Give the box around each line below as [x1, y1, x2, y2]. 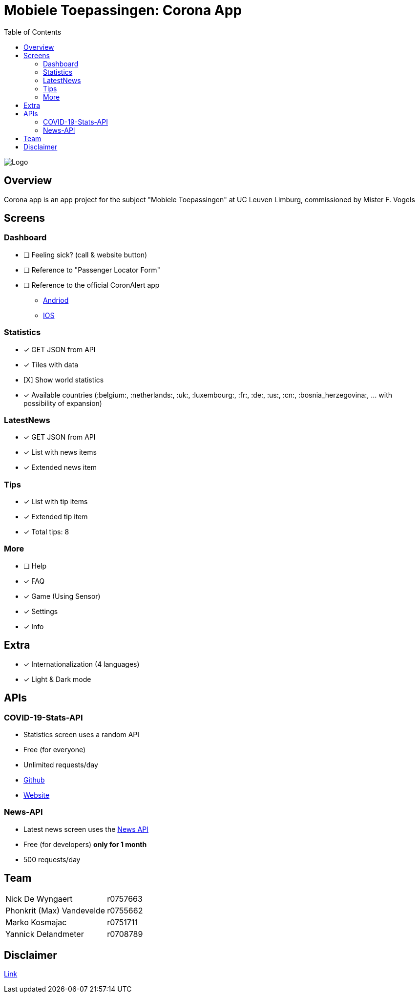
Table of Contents [4, 27, 62, 36]
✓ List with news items [23, 448, 97, 457]
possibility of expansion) [23, 399, 102, 407]
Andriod [43, 296, 69, 304]
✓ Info [23, 622, 44, 631]
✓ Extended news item [23, 463, 97, 472]
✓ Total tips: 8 [23, 528, 69, 536]
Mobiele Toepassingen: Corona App [4, 2, 242, 19]
